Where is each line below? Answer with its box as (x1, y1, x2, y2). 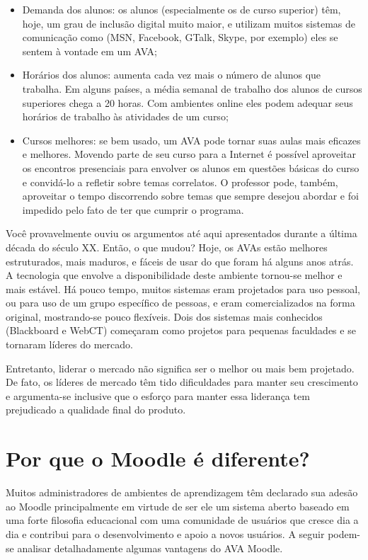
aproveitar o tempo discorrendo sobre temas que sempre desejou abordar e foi (22, 188, 359, 203)
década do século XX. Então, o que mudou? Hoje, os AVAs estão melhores (6, 239, 328, 254)
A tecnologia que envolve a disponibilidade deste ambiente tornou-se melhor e (6, 268, 343, 282)
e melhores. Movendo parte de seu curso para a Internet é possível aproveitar (22, 147, 356, 161)
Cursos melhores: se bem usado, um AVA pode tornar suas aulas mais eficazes (22, 132, 361, 147)
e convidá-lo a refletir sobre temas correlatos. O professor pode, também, (22, 174, 338, 189)
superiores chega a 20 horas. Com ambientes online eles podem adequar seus (22, 95, 353, 110)
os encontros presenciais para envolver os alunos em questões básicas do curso (22, 160, 360, 175)
